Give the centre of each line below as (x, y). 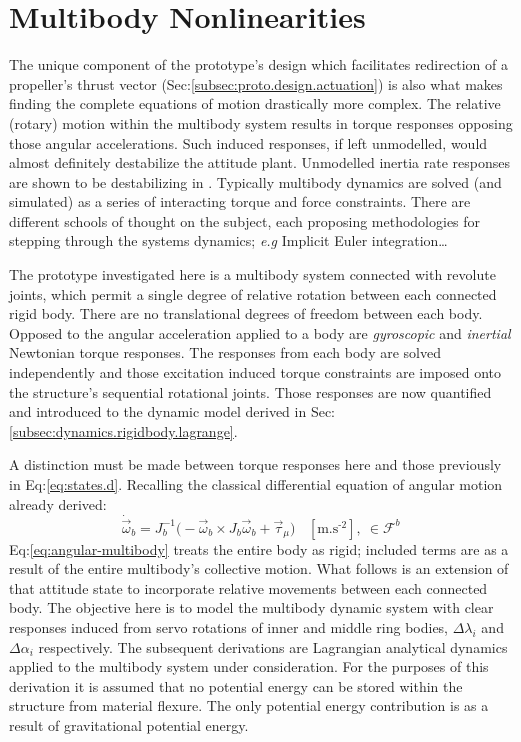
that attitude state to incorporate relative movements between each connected (248, 587)
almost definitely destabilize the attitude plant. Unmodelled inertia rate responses (260, 162)
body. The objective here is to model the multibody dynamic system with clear (251, 607)
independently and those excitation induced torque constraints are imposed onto (255, 372)
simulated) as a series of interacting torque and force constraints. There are (240, 201)
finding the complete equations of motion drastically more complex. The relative (255, 103)
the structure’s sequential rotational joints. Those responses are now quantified (250, 391)
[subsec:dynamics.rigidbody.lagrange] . (123, 430)
